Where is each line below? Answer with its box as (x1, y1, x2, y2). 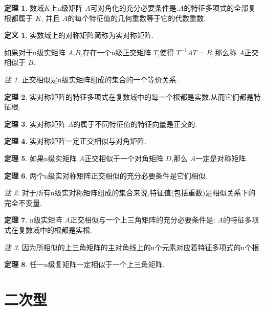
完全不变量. (4, 197, 42, 208)
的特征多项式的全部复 (184, 3, 256, 13)
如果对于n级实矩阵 (4, 47, 65, 57)
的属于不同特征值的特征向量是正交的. (73, 118, 197, 129)
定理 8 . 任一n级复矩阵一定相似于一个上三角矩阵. (4, 259, 165, 270)
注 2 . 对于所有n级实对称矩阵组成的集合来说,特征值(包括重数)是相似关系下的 (4, 187, 256, 198)
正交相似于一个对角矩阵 (84, 152, 163, 163)
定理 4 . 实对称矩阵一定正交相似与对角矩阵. (4, 136, 146, 146)
